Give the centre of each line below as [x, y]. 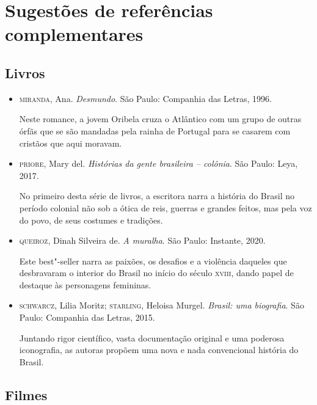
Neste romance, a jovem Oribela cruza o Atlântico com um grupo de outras [160, 119]
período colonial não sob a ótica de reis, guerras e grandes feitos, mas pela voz [166, 207]
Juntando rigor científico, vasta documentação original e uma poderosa [152, 337]
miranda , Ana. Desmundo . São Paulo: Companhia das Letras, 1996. [145, 98]
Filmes [26, 394]
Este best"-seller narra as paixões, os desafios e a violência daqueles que [153, 261]
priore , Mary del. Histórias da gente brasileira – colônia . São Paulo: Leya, [158, 163]
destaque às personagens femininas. [85, 284]
